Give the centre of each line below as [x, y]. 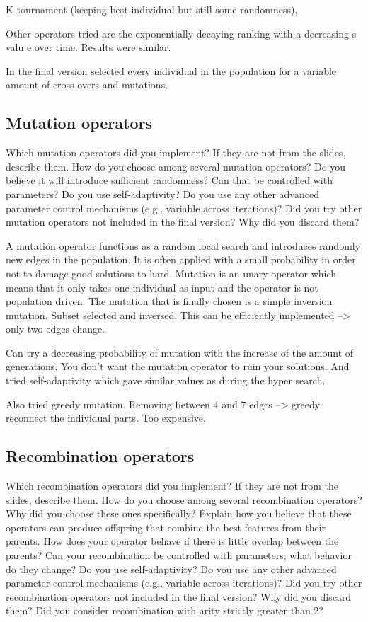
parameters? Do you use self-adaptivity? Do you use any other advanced [162, 194]
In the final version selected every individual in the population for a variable [171, 70]
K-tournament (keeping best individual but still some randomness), [152, 9]
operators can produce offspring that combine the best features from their [166, 527]
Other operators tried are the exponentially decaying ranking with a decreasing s [181, 33]
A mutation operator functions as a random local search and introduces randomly [183, 245]
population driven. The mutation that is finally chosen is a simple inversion [169, 301]
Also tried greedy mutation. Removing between [108, 404]
